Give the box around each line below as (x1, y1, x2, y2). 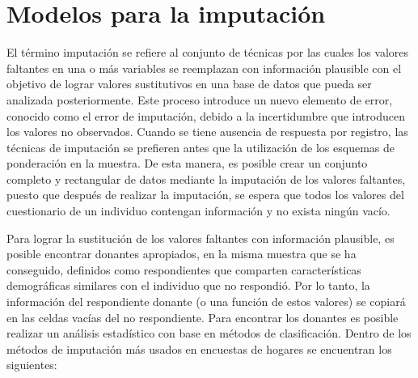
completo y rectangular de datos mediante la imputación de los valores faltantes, (6, 170, 406, 187)
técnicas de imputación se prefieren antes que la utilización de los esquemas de (6, 138, 395, 155)
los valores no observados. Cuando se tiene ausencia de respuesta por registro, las (6, 123, 408, 140)
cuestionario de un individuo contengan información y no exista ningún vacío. (6, 202, 391, 219)
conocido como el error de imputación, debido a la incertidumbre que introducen (6, 107, 405, 124)
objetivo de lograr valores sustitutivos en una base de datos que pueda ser (6, 75, 372, 92)
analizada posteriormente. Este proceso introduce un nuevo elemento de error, (6, 91, 393, 108)
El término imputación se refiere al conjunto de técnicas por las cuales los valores (6, 44, 409, 61)
